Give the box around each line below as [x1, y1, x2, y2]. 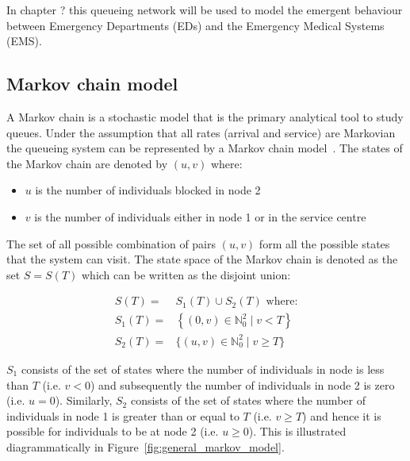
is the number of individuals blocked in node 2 [35, 182, 261, 198]
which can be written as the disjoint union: [82, 266, 291, 282]
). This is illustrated [248, 423, 347, 440]
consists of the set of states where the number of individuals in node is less [21, 360, 385, 377]
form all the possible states [259, 235, 390, 252]
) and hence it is [302, 407, 381, 424]
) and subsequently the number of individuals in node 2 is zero [90, 376, 395, 393]
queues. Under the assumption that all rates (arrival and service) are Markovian [6, 124, 396, 140]
